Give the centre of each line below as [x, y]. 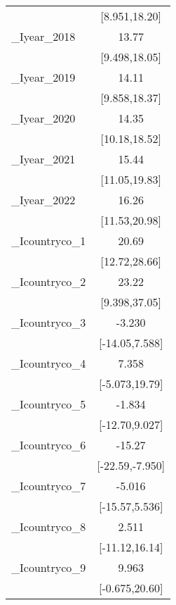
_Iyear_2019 [43, 77]
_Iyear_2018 [43, 36]
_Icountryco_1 [49, 241]
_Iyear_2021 [43, 159]
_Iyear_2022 [43, 200]
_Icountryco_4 [49, 363]
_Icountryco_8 [49, 526]
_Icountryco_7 [49, 486]
